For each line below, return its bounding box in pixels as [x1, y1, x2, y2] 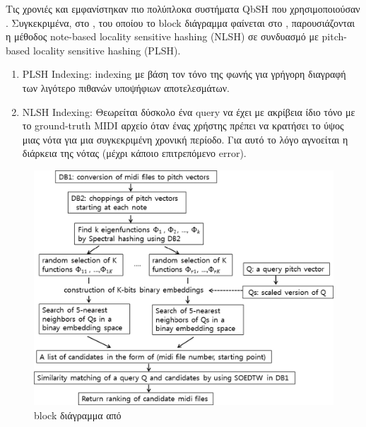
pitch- [321, 29, 347, 44]
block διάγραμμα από [34, 408, 122, 423]
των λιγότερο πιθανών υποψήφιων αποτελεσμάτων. [22, 80, 230, 95]
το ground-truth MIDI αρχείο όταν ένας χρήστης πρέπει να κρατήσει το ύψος [22, 118, 344, 133]
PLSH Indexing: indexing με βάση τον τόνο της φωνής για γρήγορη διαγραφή [22, 66, 346, 81]
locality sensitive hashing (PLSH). [33, 42, 181, 57]
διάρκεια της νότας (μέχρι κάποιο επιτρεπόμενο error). [22, 146, 247, 160]
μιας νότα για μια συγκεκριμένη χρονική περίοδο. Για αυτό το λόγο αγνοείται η [22, 131, 348, 146]
